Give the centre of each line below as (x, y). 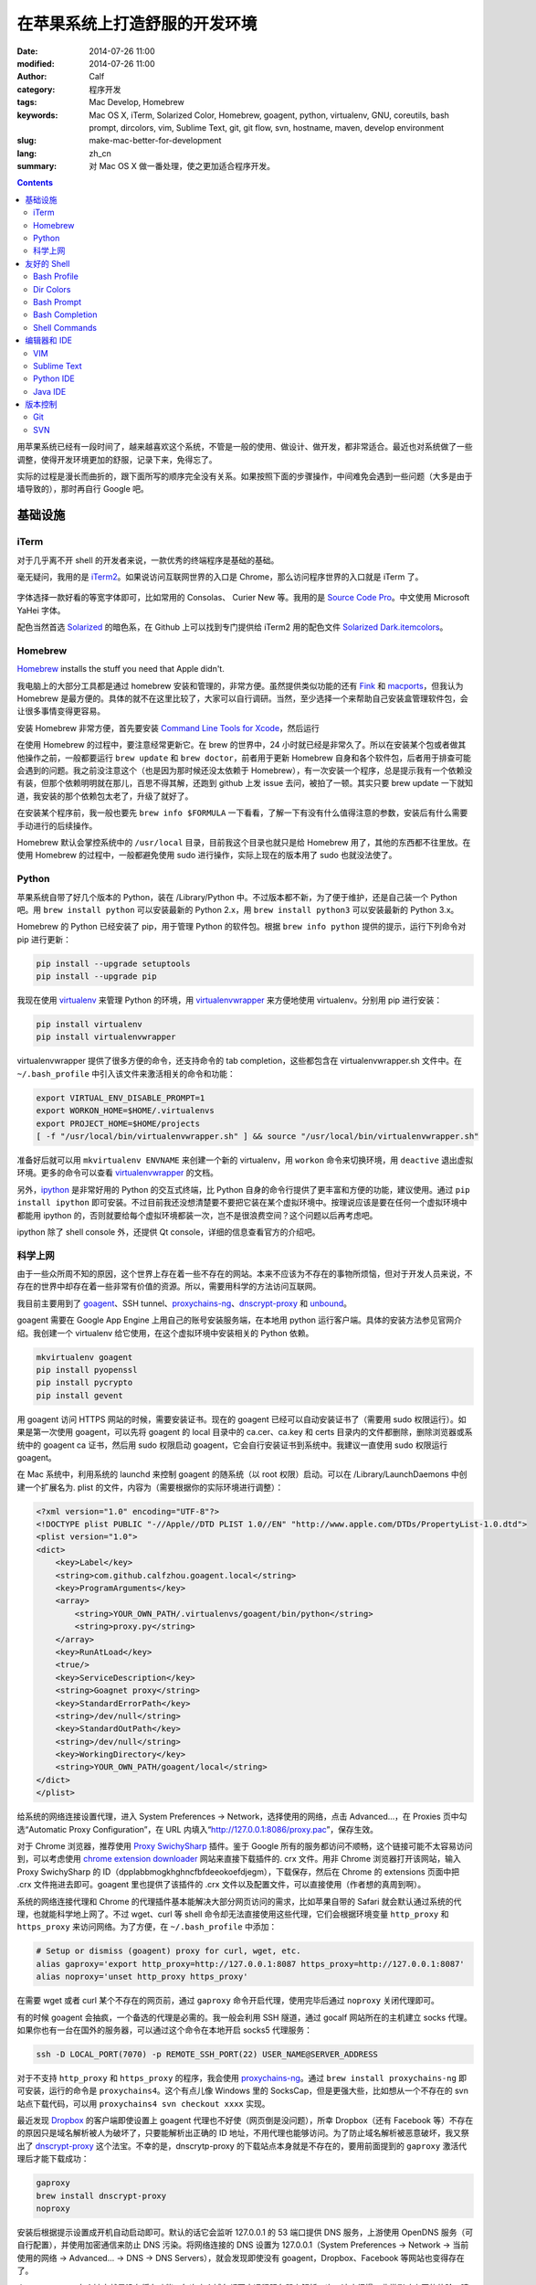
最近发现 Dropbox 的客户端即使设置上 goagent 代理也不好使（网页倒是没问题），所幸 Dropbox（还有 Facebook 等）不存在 (245, 2120)
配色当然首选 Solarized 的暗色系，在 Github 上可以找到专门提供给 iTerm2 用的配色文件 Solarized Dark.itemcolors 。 (232, 627)
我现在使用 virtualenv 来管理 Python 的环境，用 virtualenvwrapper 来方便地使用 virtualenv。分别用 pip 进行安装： (230, 1000)
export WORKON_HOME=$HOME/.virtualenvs (125, 1111)
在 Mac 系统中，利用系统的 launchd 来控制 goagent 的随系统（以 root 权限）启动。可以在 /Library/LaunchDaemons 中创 (242, 1474)
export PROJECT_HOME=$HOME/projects (118, 1123)
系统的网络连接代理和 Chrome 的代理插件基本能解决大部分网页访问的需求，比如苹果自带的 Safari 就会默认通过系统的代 (239, 1901)
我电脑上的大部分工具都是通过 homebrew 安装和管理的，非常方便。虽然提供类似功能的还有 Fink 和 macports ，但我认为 (240, 685)
